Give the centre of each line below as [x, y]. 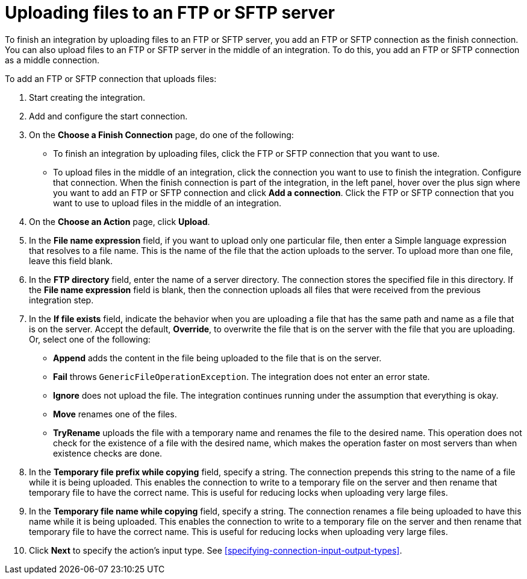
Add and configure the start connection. [108, 116]
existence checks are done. [108, 453]
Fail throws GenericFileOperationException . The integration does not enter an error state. [242, 376]
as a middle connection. [52, 60]
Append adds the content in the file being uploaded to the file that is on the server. [217, 358]
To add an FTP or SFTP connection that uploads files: [111, 78]
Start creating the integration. [87, 97]
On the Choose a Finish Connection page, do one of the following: [161, 134]
